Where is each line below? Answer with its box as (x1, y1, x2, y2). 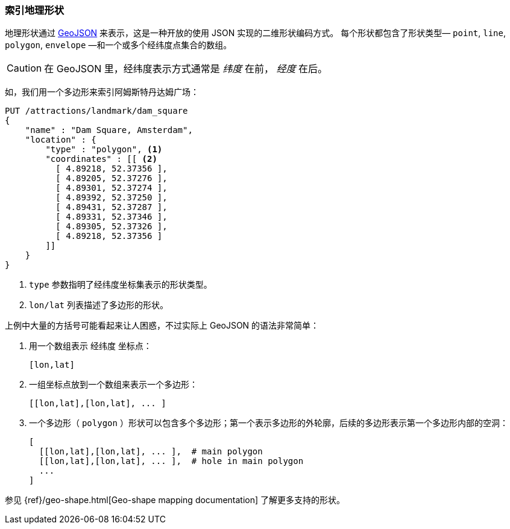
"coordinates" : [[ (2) (45, 154, 157, 164)
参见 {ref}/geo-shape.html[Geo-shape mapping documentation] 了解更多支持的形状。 (5, 495, 345, 506)
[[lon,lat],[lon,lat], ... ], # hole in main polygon (39, 456, 304, 466)
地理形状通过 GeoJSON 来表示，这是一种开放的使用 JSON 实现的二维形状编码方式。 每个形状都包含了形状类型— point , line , (5, 28, 506, 39)
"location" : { (25, 135, 96, 145)
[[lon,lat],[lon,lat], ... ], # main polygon (39, 447, 263, 457)
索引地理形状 (5, 4, 65, 16)
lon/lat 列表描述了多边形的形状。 (29, 300, 168, 311)
